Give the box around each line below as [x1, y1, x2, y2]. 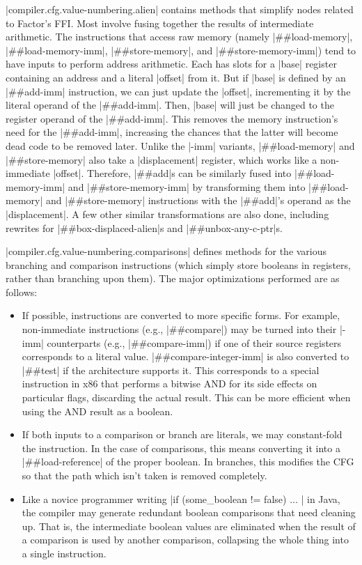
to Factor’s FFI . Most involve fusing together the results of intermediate [6, 15, 314, 30]
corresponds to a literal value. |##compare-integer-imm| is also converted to [22, 349, 349, 364]
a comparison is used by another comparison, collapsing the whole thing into [22, 532, 349, 547]
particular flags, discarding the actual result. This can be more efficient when [22, 390, 351, 405]
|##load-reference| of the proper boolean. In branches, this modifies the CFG [22, 454, 354, 469]
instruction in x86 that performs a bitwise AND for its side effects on [22, 376, 317, 391]
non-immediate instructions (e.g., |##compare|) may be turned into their [22, 322, 337, 336]
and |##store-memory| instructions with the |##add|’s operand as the [45, 193, 351, 208]
